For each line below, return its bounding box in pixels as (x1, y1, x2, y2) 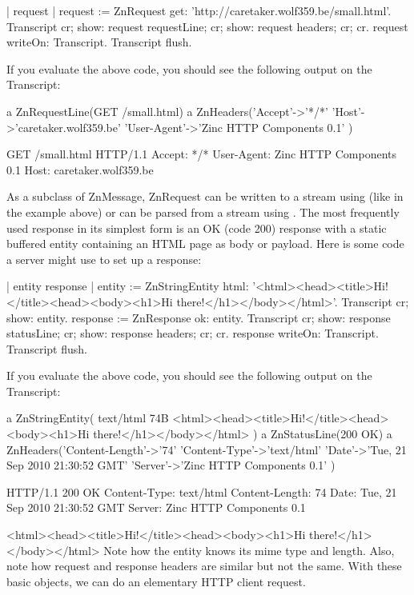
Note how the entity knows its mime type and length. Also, (103, 541, 395, 558)
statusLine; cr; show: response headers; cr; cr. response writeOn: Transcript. (6, 325, 379, 341)
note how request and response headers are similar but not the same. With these (6, 557, 402, 574)
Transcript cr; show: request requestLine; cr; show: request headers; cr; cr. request (6, 18, 408, 34)
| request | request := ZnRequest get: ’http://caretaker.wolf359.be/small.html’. (6, 2, 392, 18)
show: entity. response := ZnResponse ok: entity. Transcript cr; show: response (6, 309, 391, 325)
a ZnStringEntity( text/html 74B (6, 409, 169, 426)
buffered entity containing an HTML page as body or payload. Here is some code (6, 235, 404, 252)
